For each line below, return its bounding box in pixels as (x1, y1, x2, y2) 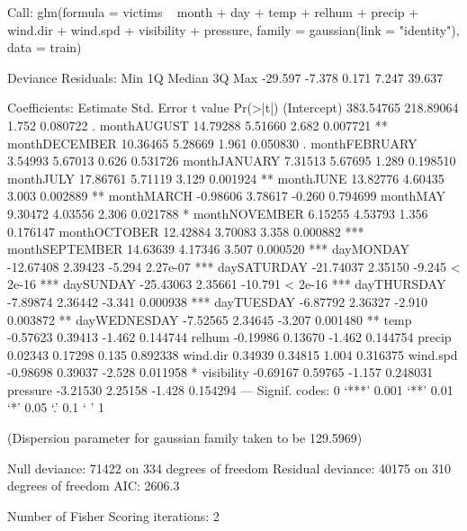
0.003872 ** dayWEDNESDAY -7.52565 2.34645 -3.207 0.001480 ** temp (7, 310, 412, 328)
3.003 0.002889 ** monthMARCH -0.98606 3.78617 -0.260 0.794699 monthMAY (7, 186, 446, 205)
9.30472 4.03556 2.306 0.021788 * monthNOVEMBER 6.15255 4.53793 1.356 (7, 203, 428, 222)
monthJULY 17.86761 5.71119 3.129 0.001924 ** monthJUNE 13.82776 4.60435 (7, 168, 445, 187)
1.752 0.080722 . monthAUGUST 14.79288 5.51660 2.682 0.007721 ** (7, 115, 388, 134)
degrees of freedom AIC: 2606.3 (7, 476, 180, 495)
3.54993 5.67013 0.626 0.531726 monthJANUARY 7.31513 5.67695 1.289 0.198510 (7, 151, 456, 170)
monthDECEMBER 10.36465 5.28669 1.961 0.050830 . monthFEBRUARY (7, 133, 418, 152)
